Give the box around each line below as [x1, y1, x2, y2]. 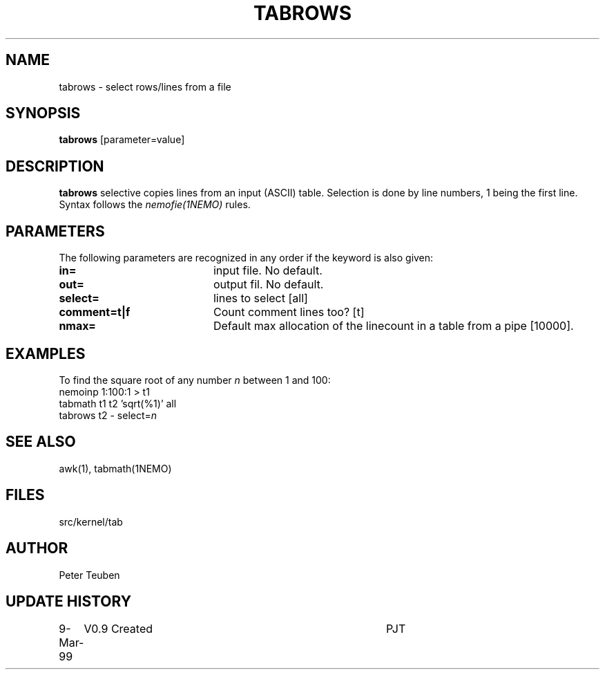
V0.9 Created [84, 622, 153, 636]
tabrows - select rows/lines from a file [59, 80, 231, 93]
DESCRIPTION [6, 157, 104, 175]
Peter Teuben [59, 568, 120, 581]
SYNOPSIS [6, 104, 81, 122]
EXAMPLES [6, 344, 86, 362]
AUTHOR [6, 539, 68, 557]
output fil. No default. [213, 277, 324, 292]
